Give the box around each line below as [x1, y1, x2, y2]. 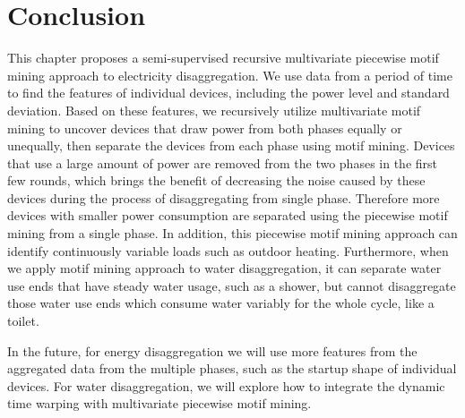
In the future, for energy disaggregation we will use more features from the [7, 341, 418, 360]
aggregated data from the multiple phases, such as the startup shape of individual [7, 359, 457, 378]
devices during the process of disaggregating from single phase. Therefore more [7, 188, 440, 207]
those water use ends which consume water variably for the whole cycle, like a [7, 294, 435, 312]
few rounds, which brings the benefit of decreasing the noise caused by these [7, 171, 426, 190]
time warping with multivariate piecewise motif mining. [7, 394, 312, 413]
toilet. [7, 311, 39, 330]
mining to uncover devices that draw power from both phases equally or [7, 118, 402, 137]
